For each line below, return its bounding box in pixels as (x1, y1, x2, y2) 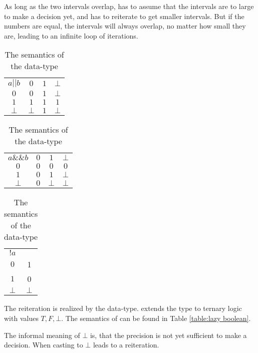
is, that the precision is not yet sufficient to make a (90, 329, 247, 340)
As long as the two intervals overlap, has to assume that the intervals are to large (4, 1, 254, 11)
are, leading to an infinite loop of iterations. (4, 30, 138, 41)
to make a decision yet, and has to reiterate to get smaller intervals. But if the (4, 11, 244, 21)
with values (4, 312, 39, 323)
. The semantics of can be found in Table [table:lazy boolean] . (61, 312, 251, 323)
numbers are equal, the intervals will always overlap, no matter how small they (4, 21, 246, 31)
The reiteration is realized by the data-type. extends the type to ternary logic (4, 303, 242, 313)
